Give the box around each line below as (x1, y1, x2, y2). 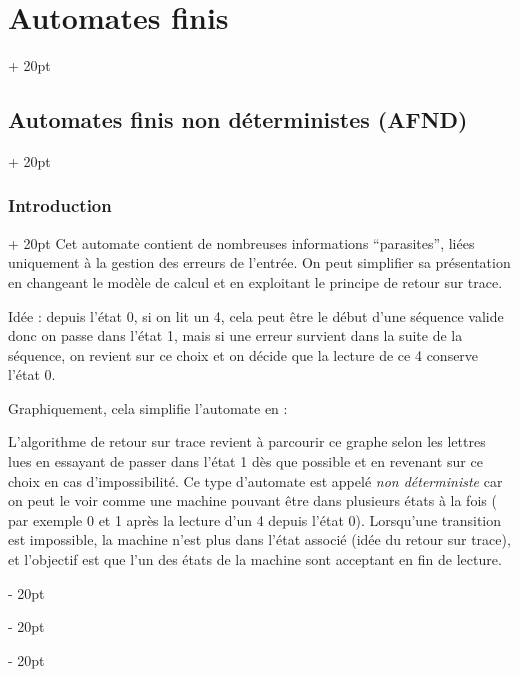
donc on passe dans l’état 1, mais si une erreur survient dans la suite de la (8, 325, 463, 346)
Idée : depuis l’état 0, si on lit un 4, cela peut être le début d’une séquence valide (8, 305, 504, 326)
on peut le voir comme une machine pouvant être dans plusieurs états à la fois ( (8, 490, 497, 511)
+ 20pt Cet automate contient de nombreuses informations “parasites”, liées (8, 232, 475, 253)
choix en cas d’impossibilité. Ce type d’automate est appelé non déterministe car (8, 470, 503, 491)
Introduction (8, 193, 112, 218)
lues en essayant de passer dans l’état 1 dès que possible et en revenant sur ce (8, 451, 483, 472)
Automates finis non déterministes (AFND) (8, 104, 468, 135)
